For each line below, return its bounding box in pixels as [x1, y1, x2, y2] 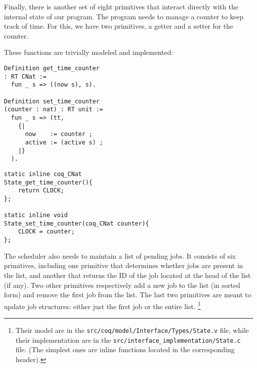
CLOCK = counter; [18, 228, 75, 235]
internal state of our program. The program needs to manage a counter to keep [4, 11, 244, 21]
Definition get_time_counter [4, 64, 100, 72]
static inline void [4, 212, 68, 219]
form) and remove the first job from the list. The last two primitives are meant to [4, 289, 252, 300]
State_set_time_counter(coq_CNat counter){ [4, 220, 149, 227]
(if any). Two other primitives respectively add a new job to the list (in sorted [4, 279, 241, 290]
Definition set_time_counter [4, 97, 100, 105]
